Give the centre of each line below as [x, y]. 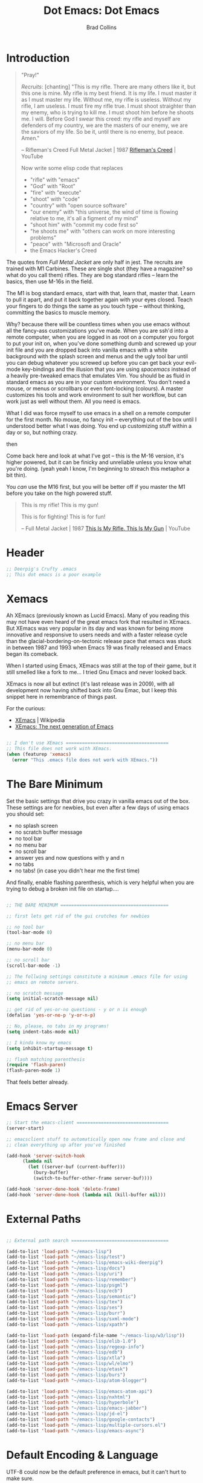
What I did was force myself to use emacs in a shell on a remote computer [98, 413]
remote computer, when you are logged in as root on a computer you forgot [100, 337]
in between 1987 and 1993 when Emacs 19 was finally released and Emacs [99, 647]
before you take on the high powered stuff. [60, 493]
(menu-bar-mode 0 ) [29, 949]
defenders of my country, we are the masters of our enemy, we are [105, 125]
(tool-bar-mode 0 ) [29, 932]
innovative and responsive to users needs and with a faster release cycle [97, 635]
